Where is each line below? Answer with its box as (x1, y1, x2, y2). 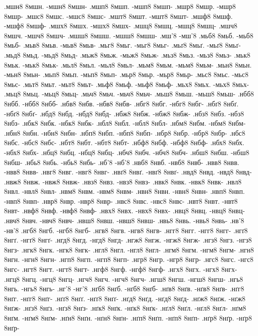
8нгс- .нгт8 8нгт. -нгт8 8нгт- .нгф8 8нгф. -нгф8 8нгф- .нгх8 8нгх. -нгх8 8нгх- (4, 264, 237, 274)
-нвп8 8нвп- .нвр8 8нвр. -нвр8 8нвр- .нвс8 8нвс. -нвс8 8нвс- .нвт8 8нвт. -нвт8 (4, 195, 238, 206)
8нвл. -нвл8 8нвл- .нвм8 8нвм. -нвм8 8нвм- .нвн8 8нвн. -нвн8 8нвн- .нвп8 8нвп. (4, 186, 245, 196)
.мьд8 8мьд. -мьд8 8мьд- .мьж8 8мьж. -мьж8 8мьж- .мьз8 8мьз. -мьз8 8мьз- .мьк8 (4, 49, 251, 60)
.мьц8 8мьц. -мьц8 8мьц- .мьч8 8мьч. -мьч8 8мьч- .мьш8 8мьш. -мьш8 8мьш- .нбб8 (4, 88, 254, 99)
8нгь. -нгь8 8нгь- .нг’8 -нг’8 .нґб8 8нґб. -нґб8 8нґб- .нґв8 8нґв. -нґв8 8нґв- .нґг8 (4, 283, 244, 294)
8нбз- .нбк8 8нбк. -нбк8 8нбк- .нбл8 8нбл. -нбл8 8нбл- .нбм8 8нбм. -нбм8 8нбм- (4, 118, 246, 128)
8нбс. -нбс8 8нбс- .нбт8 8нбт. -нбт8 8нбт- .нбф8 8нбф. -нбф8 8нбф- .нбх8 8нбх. (4, 137, 245, 148)
